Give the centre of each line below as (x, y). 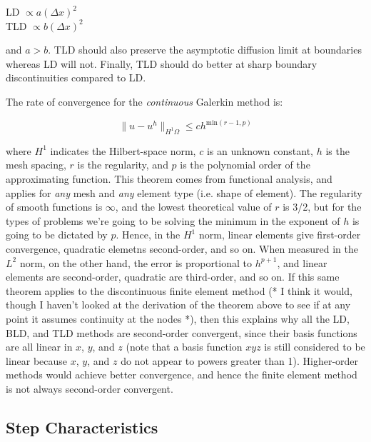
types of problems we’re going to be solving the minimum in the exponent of (173, 220)
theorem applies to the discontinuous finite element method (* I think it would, (179, 290)
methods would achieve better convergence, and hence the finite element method (182, 375)
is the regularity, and (123, 165)
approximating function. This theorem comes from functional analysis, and (169, 179)
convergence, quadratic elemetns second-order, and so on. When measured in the (182, 249)
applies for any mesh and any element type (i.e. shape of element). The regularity (184, 192)
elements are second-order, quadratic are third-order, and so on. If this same (173, 277)
